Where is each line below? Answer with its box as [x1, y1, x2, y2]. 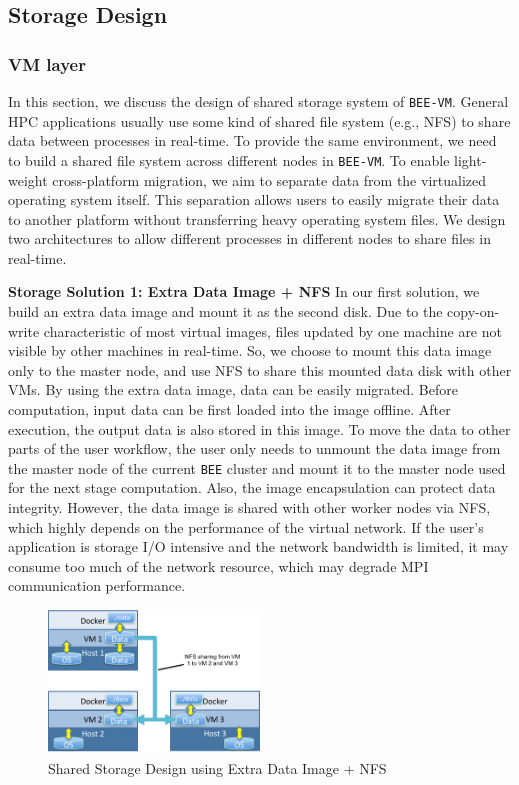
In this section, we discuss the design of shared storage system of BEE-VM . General [8, 91, 509, 111]
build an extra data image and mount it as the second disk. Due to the [8, 301, 443, 322]
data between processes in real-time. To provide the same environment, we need [8, 130, 497, 151]
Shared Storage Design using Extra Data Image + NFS [48, 757, 387, 778]
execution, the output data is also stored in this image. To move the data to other [8, 418, 511, 439]
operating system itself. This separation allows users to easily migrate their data [8, 189, 500, 210]
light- [454, 149, 487, 170]
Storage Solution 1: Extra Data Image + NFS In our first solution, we [8, 281, 480, 302]
